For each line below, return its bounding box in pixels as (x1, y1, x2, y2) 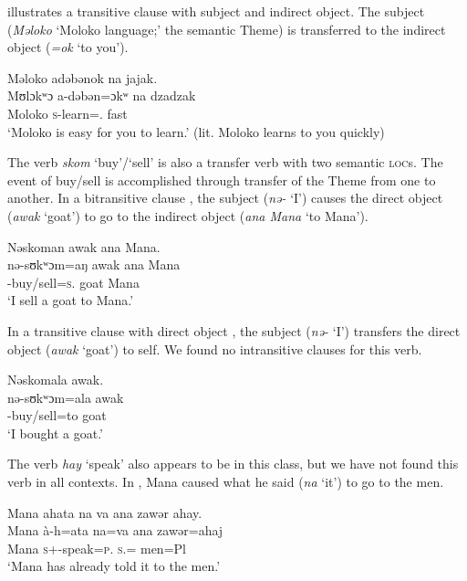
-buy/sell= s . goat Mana (7, 272, 140, 291)
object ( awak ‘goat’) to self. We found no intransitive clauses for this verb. (7, 339, 422, 358)
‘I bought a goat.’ (7, 423, 104, 442)
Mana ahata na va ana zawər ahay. (7, 502, 202, 522)
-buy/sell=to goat (7, 406, 107, 425)
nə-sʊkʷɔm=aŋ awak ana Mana (7, 255, 181, 274)
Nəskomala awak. (7, 370, 104, 389)
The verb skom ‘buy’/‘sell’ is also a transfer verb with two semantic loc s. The (7, 153, 443, 172)
